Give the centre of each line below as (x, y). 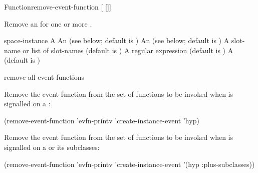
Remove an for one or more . (48, 23)
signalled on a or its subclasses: (52, 147)
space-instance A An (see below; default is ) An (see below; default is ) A (117, 40)
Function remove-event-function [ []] (58, 7)
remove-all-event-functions (44, 76)
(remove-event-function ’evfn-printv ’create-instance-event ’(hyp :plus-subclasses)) (130, 164)
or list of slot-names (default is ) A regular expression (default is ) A (128, 50)
